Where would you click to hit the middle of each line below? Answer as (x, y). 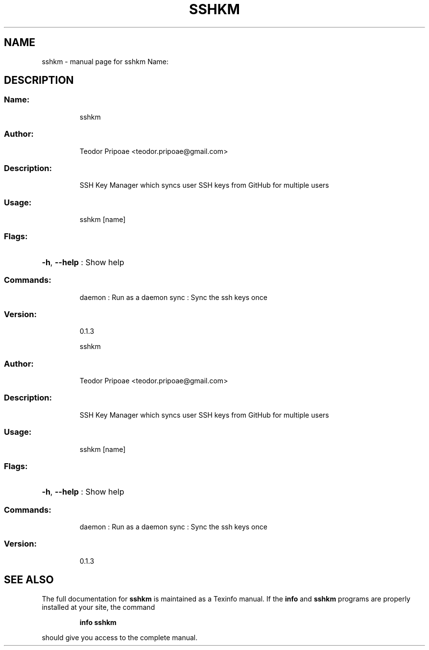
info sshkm (98, 622)
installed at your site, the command (98, 607)
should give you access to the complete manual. (120, 637)
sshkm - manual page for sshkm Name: (105, 61)
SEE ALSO (29, 580)
